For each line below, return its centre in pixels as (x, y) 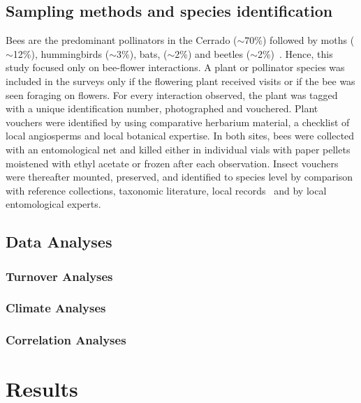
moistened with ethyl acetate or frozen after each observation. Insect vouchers (172, 163)
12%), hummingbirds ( (61, 53)
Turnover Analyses (59, 276)
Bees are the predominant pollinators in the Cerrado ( (121, 40)
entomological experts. (53, 204)
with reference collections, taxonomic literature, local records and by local (166, 190)
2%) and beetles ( (213, 53)
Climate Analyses (56, 308)
